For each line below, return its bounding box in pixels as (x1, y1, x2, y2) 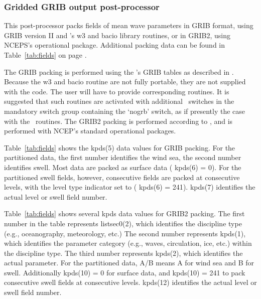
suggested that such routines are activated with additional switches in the (4, 96, 234, 106)
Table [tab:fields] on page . (4, 50, 87, 60)
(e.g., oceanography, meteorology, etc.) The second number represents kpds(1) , (4, 228, 246, 238)
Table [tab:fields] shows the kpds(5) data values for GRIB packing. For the (4, 142, 235, 153)
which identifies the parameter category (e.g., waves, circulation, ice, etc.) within (4, 238, 252, 248)
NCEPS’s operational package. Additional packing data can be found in (4, 40, 225, 50)
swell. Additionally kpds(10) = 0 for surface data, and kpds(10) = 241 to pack (4, 267, 245, 277)
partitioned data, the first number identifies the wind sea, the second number (4, 152, 241, 163)
